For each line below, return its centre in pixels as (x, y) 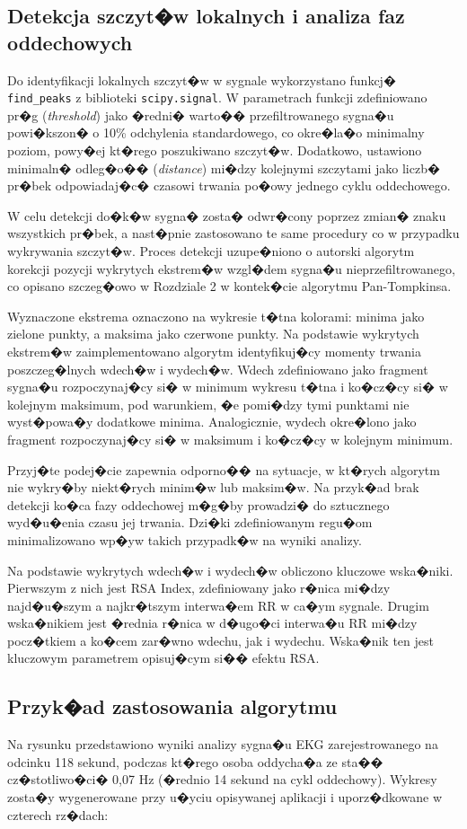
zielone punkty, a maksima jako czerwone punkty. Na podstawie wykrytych (213, 334)
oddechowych (70, 42)
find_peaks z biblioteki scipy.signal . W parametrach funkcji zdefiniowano (217, 97)
